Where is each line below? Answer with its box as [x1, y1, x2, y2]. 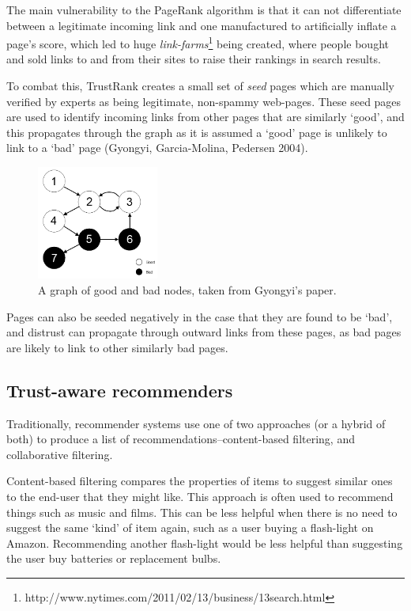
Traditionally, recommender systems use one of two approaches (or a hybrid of [6, 415, 386, 431]
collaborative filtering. [6, 446, 113, 462]
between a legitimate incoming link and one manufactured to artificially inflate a [6, 17, 397, 33]
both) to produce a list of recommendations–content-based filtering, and [6, 431, 355, 447]
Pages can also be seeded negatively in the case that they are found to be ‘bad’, [6, 308, 393, 324]
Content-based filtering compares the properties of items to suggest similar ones [6, 472, 393, 489]
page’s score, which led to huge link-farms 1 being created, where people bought [6, 33, 389, 51]
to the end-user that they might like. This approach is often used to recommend [6, 488, 394, 504]
